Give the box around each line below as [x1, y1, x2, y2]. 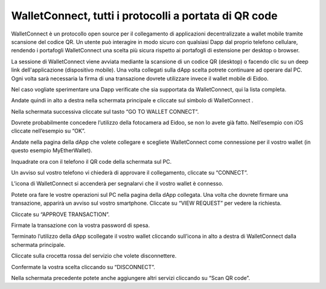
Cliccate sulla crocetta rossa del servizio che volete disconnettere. [11, 252, 177, 259]
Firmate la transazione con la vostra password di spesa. [11, 222, 150, 229]
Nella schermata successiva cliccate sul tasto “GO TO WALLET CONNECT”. [11, 108, 199, 115]
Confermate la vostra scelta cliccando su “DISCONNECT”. [11, 263, 155, 270]
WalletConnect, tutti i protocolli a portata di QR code [11, 9, 278, 22]
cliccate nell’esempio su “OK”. [11, 127, 86, 135]
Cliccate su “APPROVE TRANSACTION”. [11, 211, 110, 218]
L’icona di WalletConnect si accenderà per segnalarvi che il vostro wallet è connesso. [11, 180, 223, 187]
